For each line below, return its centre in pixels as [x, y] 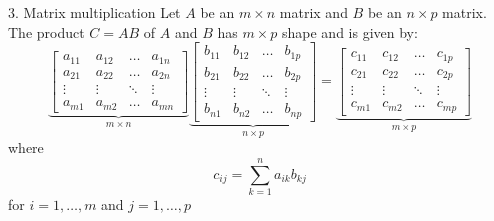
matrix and [313, 12]
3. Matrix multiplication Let [94, 12]
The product [46, 31]
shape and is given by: [349, 31]
